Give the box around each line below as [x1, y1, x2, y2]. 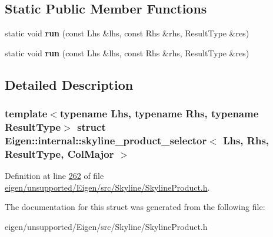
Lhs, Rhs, [223, 133, 269, 147]
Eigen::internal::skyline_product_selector [5, 133, 207, 147]
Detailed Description [5, 75, 134, 93]
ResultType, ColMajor [5, 146, 114, 161]
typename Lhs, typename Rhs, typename [59, 106, 259, 121]
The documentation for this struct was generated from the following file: [5, 201, 265, 213]
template [5, 106, 48, 121]
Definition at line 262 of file [5, 170, 104, 182]
